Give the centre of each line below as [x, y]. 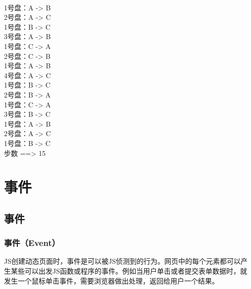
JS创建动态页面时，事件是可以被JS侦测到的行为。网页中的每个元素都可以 [122, 261]
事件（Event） [32, 243]
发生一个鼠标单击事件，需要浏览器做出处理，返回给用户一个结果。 [111, 280]
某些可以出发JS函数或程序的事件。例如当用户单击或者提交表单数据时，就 [129, 271]
